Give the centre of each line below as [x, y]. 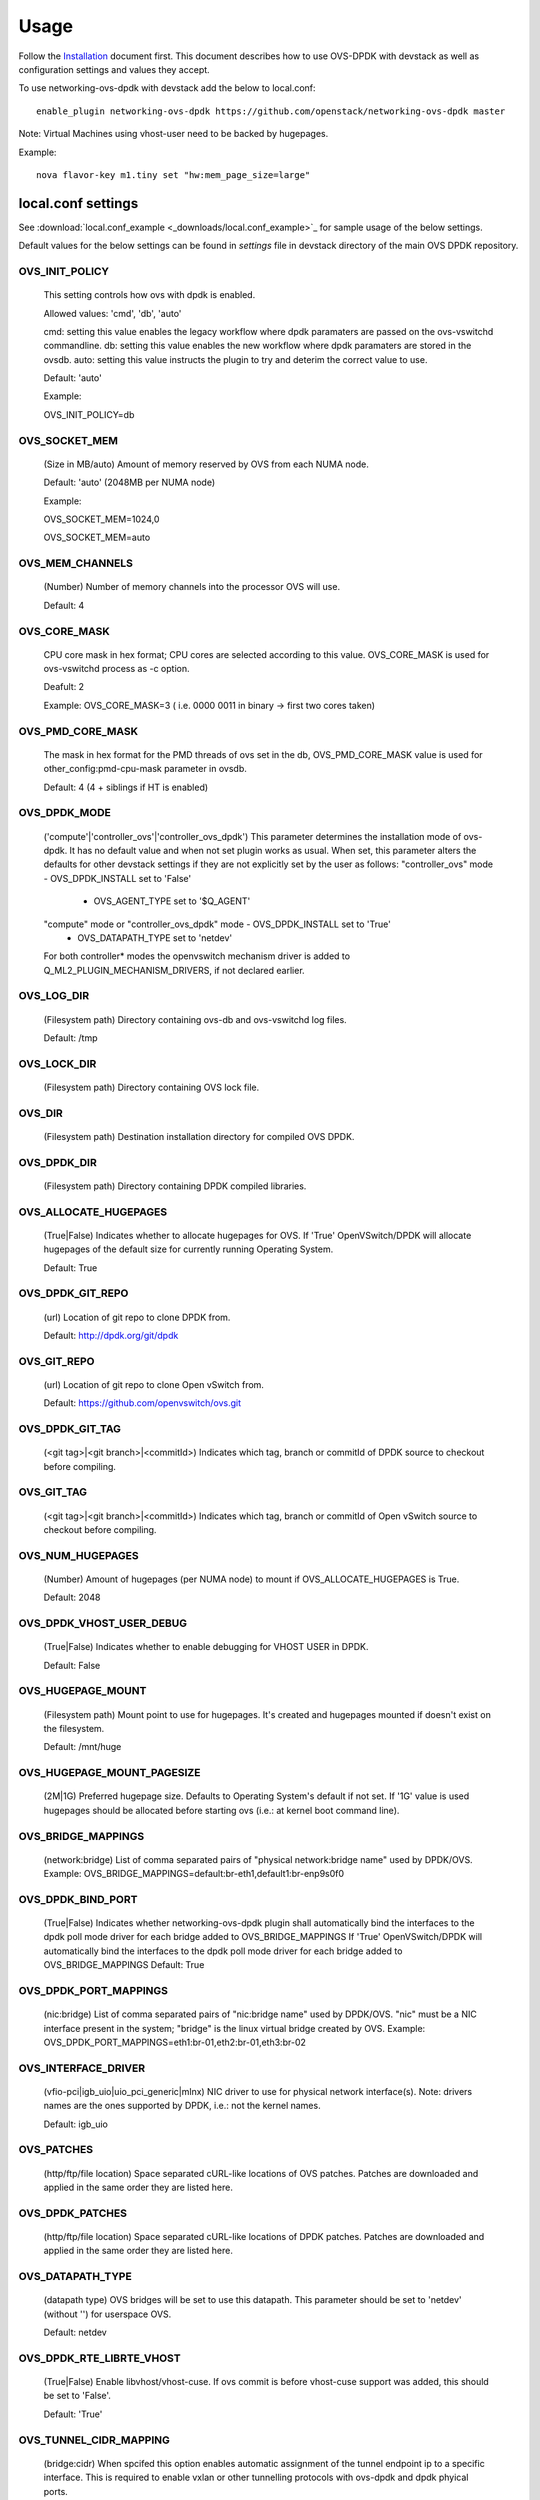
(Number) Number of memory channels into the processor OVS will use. [191, 587]
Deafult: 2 [64, 687]
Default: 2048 [72, 1597]
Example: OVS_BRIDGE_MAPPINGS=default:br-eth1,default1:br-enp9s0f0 [194, 1874]
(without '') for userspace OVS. [107, 2314]
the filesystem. [74, 1729]
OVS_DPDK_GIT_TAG [70, 1429]
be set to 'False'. [77, 2396]
